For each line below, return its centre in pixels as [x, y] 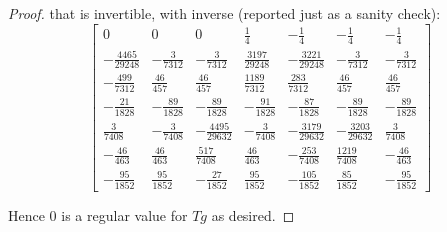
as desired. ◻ [253, 215]
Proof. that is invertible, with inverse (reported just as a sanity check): [224, 13]
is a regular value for [124, 215]
